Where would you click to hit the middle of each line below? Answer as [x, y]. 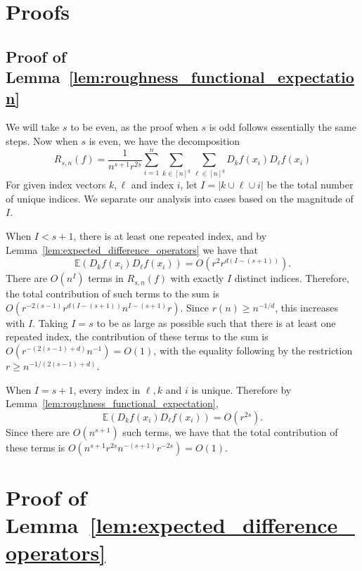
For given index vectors [56, 185]
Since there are [38, 431]
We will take [33, 127]
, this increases [306, 307]
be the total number [310, 185]
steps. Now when [42, 140]
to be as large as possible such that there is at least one [216, 322]
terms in [106, 278]
